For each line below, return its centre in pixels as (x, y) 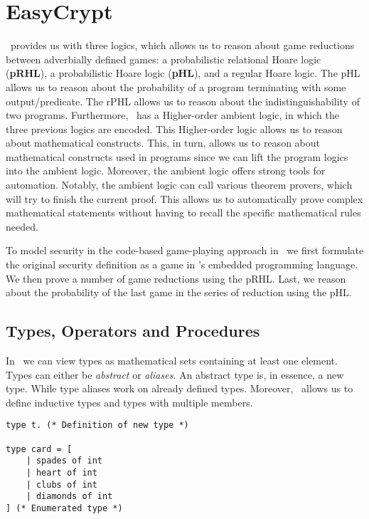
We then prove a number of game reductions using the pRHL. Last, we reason (176, 278)
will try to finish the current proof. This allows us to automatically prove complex (184, 198)
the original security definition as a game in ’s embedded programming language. (182, 264)
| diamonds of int (69, 497)
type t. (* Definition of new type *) (97, 425)
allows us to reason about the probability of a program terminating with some (176, 86)
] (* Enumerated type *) (64, 508)
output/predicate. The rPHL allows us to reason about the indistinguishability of (183, 101)
